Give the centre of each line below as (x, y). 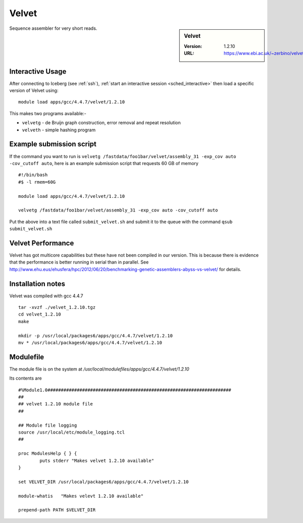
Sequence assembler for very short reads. (53, 28)
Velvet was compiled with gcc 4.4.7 (46, 296)
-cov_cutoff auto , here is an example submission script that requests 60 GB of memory (104, 163)
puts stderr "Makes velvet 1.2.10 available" (97, 460)
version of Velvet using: (34, 90)
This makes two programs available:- (48, 113)
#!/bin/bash (33, 175)
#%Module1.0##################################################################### (125, 390)
